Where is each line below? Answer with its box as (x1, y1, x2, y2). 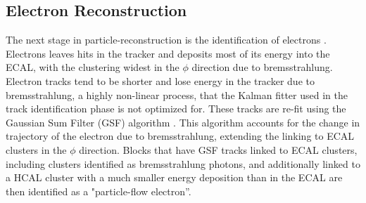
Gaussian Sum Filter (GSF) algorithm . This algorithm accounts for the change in (6, 114, 360, 129)
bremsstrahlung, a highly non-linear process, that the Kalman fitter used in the (6, 87, 348, 102)
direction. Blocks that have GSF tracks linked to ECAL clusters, (79, 142, 358, 157)
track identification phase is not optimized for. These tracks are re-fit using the (6, 101, 346, 116)
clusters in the (6, 142, 67, 157)
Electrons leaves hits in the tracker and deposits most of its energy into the (6, 46, 330, 60)
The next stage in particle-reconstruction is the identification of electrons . (6, 32, 327, 47)
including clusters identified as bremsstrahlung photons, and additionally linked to (6, 156, 360, 171)
